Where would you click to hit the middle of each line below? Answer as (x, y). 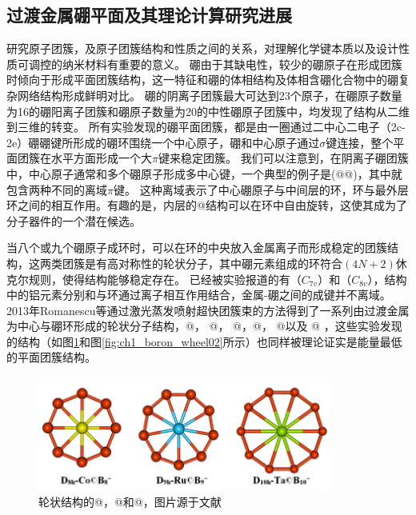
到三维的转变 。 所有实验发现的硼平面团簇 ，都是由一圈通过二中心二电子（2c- (206, 127)
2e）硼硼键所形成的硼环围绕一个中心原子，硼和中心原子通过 (163, 142)
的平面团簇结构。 (51, 357)
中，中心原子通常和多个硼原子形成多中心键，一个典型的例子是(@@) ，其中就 (204, 173)
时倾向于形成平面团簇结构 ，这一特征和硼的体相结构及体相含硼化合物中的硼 (202, 80)
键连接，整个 (360, 142)
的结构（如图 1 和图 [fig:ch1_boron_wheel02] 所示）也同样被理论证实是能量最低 (204, 341)
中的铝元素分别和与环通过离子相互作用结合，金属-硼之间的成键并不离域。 (199, 295)
